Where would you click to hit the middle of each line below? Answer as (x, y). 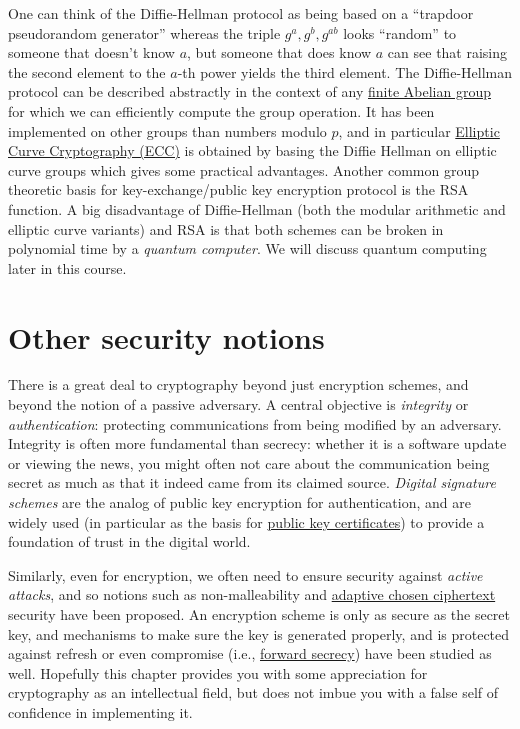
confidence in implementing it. (100, 711)
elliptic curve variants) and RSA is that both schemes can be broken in (226, 228)
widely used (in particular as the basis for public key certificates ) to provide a (246, 521)
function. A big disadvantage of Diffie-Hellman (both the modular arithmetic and (257, 208)
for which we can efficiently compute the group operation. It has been (221, 110)
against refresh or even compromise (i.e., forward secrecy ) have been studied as (250, 653)
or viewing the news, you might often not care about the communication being (249, 462)
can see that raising (447, 52)
